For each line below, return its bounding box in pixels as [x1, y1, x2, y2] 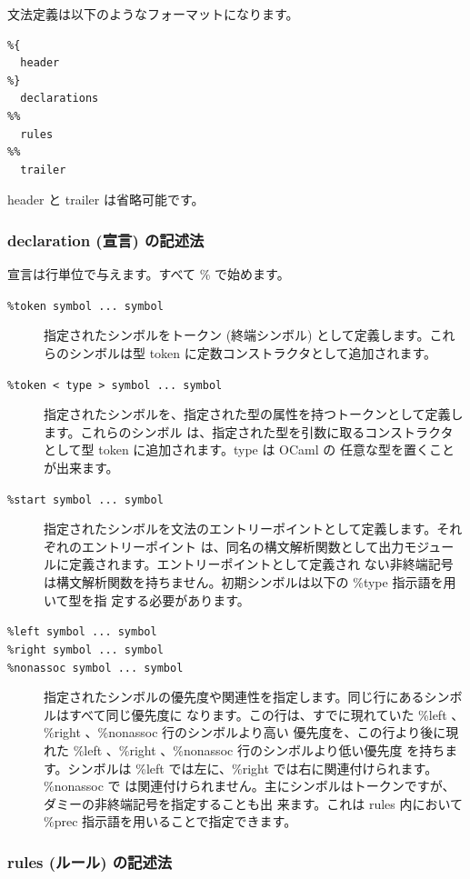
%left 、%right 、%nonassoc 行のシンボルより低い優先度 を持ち [73, 741, 445, 759]
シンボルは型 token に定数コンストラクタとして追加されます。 [68, 344, 437, 362]
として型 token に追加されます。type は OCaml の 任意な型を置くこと [44, 440, 455, 459]
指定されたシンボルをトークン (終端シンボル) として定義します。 [44, 325, 430, 345]
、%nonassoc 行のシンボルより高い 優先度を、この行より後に [85, 723, 446, 742]
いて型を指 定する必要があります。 [44, 590, 250, 609]
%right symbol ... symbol [7, 643, 164, 656]
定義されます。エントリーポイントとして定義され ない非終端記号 [68, 554, 454, 574]
